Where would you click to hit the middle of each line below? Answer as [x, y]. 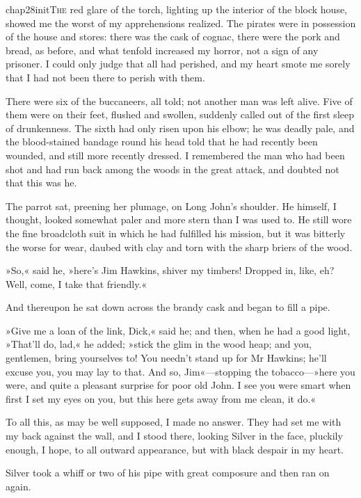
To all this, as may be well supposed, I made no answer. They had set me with [174, 422]
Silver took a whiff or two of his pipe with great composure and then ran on [168, 473]
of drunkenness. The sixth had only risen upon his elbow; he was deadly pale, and [180, 128]
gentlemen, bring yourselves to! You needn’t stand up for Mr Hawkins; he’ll [166, 358]
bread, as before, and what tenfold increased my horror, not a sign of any [162, 50]
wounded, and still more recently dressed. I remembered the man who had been [175, 155]
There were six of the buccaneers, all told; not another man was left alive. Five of [179, 101]
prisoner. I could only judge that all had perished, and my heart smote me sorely [178, 64]
